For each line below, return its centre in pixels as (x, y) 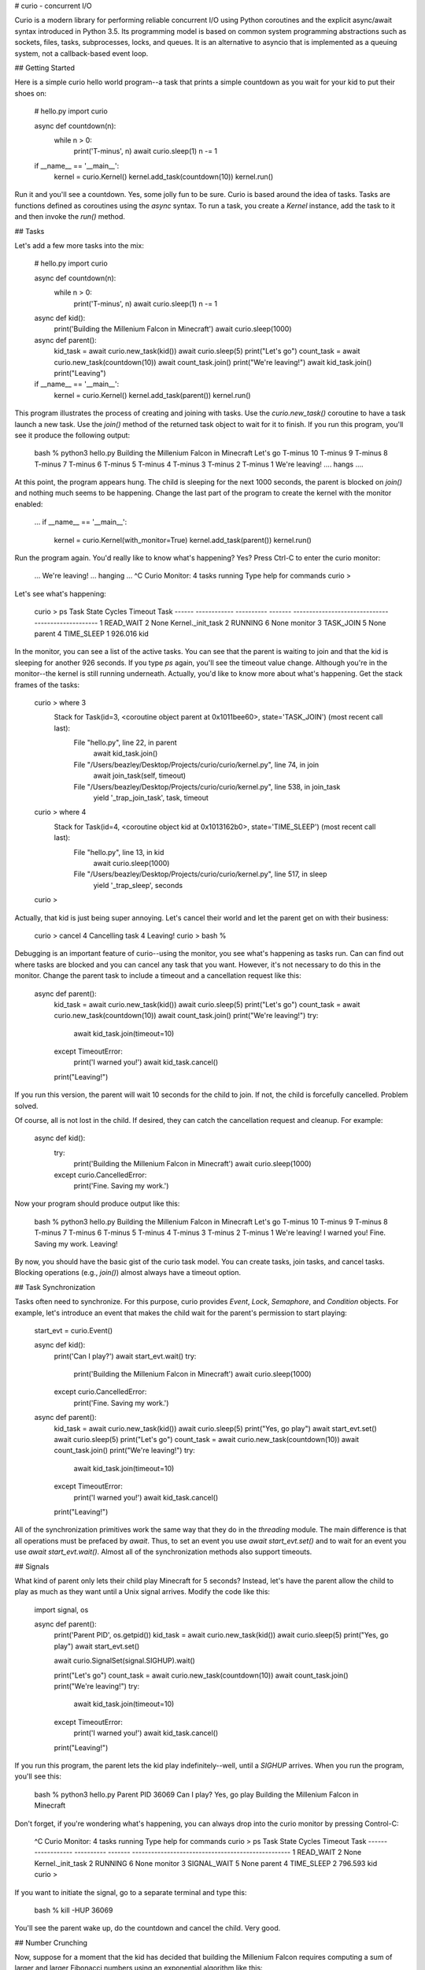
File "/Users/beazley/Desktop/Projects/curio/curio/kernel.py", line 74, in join (196, 764)
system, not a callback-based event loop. (81, 53)
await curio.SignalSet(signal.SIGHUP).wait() (125, 1661)
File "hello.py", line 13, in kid (119, 852)
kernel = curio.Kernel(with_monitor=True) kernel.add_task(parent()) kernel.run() (183, 540)
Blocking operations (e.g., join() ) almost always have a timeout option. (128, 1273)
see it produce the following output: (72, 435)
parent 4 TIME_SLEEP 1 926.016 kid (91, 634)
